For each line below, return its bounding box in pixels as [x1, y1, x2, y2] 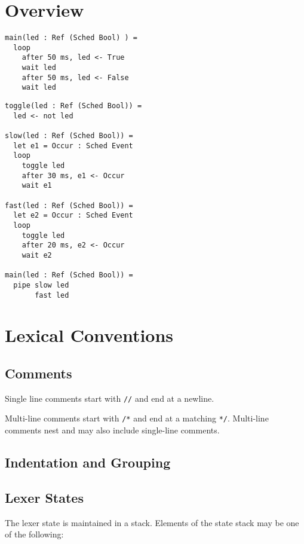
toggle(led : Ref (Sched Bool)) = [5, 102, 142, 111]
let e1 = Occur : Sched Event [13, 141, 133, 150]
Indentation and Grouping [5, 453, 171, 472]
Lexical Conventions [5, 323, 174, 347]
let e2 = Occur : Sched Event [13, 211, 133, 220]
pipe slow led [13, 280, 69, 289]
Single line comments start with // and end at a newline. [5, 392, 214, 404]
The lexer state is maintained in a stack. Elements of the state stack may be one [5, 516, 299, 528]
